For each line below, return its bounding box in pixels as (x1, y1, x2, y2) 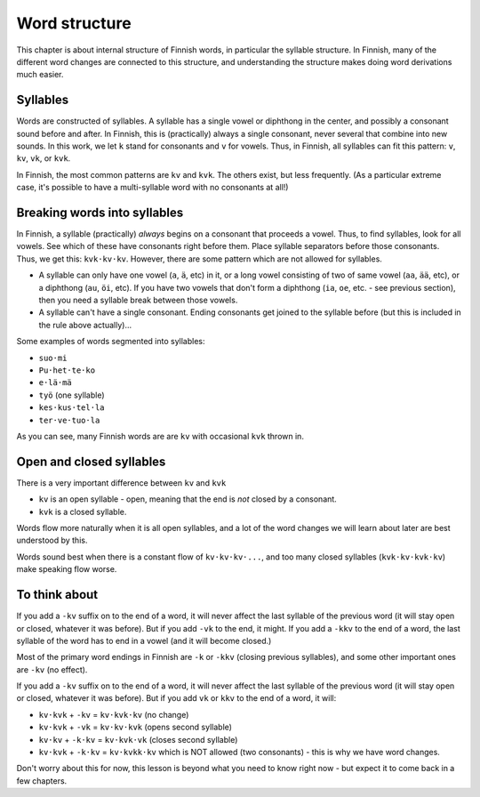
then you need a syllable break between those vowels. (38, 294, 238, 306)
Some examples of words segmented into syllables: (16, 336, 205, 347)
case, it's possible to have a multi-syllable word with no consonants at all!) (16, 182, 289, 193)
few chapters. (16, 775, 68, 786)
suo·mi (38, 352, 68, 363)
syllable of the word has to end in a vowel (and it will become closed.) (16, 635, 272, 646)
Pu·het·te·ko (38, 366, 96, 375)
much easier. (16, 69, 64, 80)
